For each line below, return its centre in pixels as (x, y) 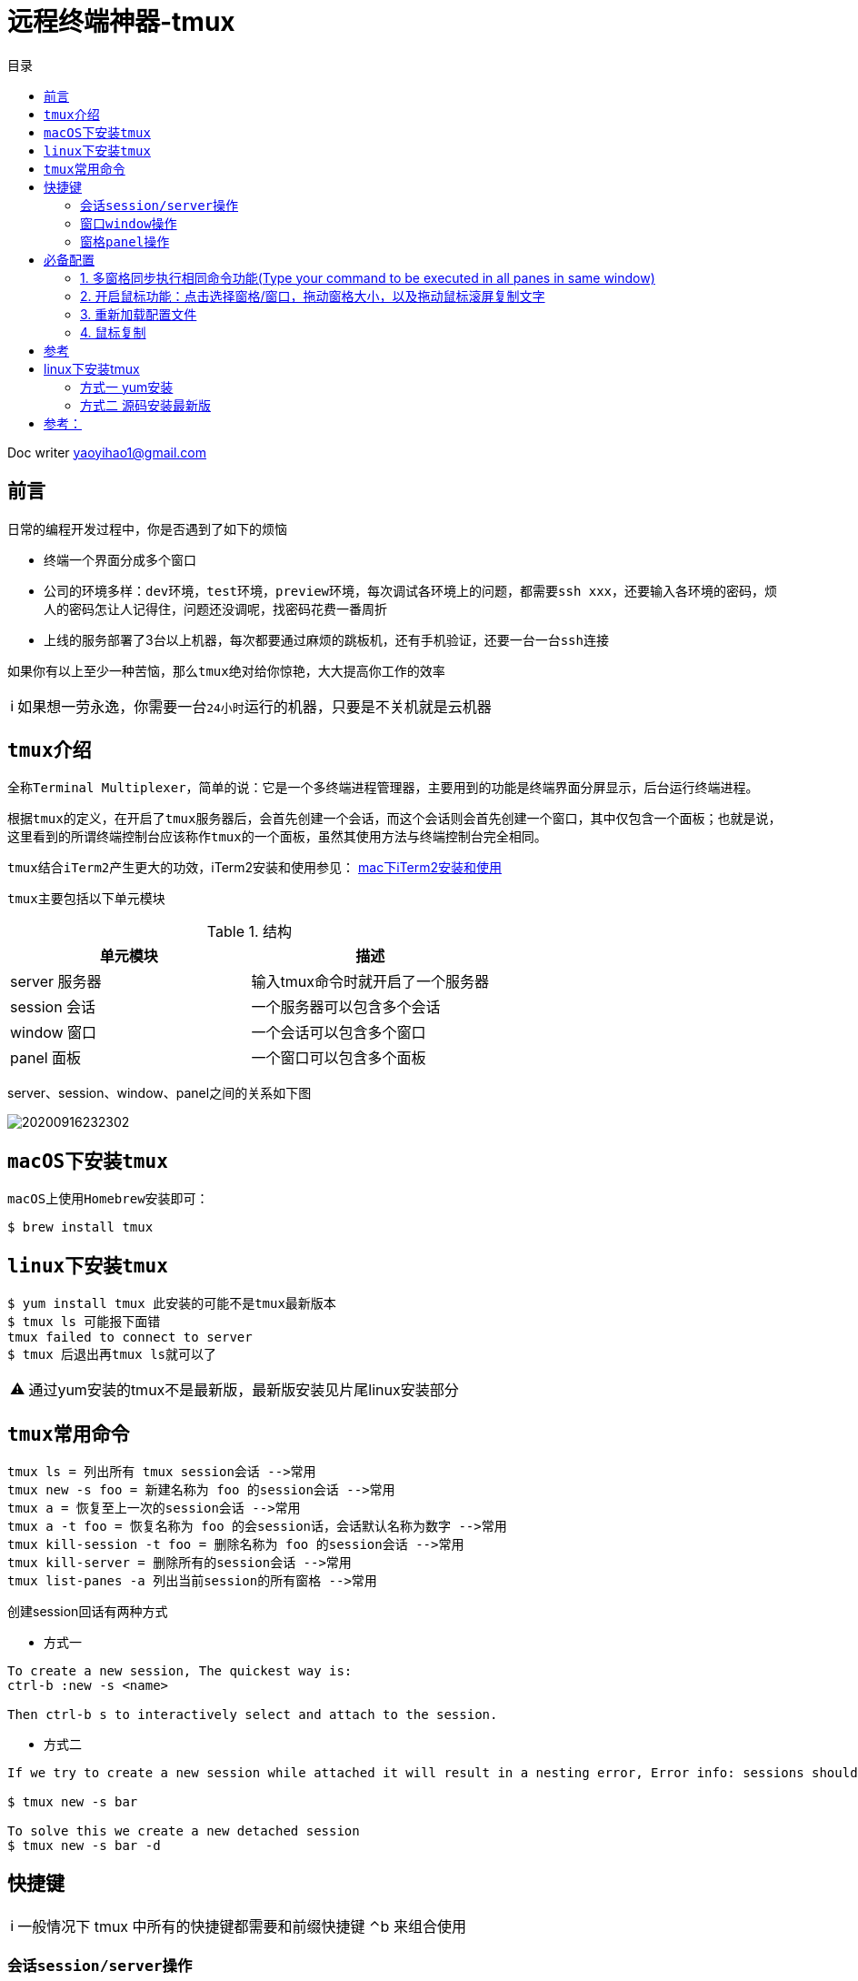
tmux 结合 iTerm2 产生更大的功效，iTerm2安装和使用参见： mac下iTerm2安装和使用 (254, 868)
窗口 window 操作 (129, 223)
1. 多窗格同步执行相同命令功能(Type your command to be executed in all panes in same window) (368, 277)
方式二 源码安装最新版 (145, 405)
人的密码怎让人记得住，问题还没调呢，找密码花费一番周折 (215, 608)
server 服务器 (56, 982)
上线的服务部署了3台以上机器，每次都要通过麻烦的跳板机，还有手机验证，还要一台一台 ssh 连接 (326, 639)
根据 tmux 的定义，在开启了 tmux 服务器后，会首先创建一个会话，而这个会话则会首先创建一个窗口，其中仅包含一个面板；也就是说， (394, 819)
